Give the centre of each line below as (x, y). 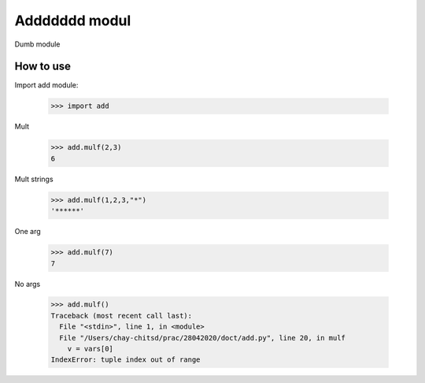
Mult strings (34, 179)
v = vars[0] (91, 349)
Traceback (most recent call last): (122, 316)
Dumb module (37, 44)
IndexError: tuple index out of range (126, 360)
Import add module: (46, 85)
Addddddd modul (73, 20)
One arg (28, 232)
